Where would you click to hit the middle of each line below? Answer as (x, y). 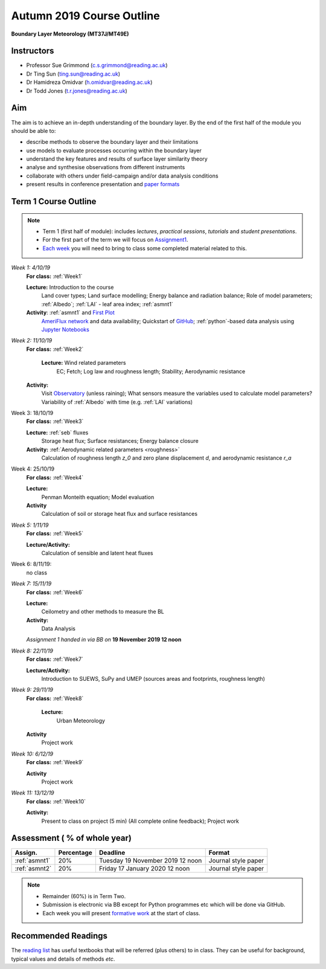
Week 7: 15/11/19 (31, 584)
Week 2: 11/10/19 (32, 341)
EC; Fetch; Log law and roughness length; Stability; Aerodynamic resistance (151, 371)
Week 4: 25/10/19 (33, 469)
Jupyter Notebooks (66, 329)
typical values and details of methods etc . (63, 959)
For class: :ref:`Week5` (55, 533)
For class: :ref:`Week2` (55, 349)
